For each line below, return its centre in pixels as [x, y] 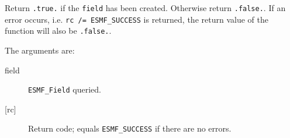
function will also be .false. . [58, 31]
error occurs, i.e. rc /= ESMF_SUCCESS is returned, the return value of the [137, 19]
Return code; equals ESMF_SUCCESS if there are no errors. [130, 128]
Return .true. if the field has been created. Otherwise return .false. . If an [145, 8]
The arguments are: [40, 50]
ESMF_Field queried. [65, 89]
